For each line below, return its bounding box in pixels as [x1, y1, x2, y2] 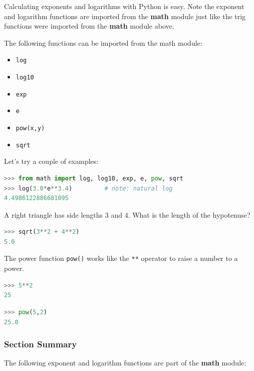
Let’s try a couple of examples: [4, 156, 99, 166]
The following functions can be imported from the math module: [4, 37, 202, 48]
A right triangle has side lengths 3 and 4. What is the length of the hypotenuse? [4, 209, 250, 220]
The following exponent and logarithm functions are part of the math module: [4, 357, 246, 368]
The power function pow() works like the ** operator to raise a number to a [4, 253, 238, 263]
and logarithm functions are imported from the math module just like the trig [4, 11, 246, 21]
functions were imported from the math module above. [4, 21, 174, 31]
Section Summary [4, 338, 77, 350]
